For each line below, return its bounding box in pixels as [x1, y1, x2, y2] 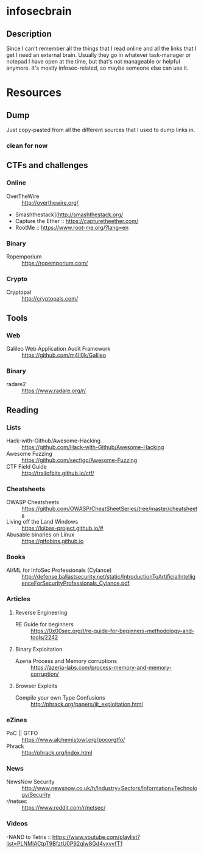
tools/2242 [30, 634, 58, 641]
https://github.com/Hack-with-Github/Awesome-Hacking [21, 443, 164, 450]
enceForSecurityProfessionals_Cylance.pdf [21, 579, 130, 587]
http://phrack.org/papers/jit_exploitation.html [30, 700, 143, 708]
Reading [6, 405, 38, 415]
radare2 [6, 381, 26, 388]
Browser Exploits [15, 682, 58, 689]
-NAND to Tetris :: [6, 833, 51, 841]
